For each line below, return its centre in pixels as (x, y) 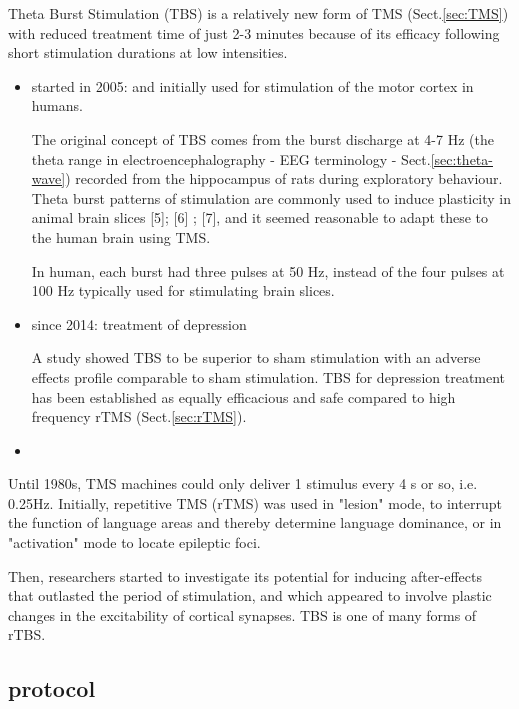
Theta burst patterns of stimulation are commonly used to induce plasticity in (271, 197)
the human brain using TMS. (121, 236)
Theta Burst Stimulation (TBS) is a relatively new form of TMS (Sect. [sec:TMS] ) (258, 13)
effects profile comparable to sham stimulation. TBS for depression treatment (268, 376)
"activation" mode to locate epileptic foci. (134, 542)
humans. (57, 105)
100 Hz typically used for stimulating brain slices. (183, 290)
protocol (52, 688)
